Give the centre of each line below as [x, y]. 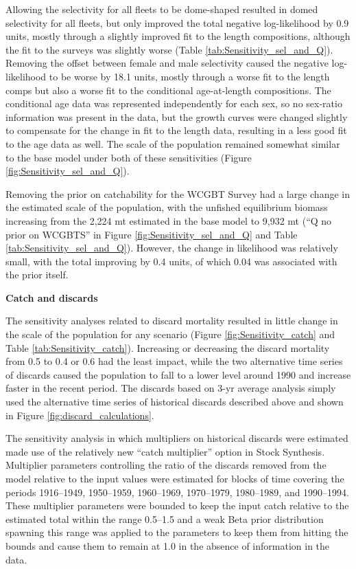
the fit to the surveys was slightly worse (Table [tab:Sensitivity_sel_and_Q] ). [169, 49]
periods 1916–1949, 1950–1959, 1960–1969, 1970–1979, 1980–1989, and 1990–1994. [178, 492]
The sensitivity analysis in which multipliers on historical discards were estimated [177, 438]
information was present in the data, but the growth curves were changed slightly [177, 116]
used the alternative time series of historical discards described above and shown [175, 402]
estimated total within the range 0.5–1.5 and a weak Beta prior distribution [165, 518]
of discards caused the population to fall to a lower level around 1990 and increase [178, 374]
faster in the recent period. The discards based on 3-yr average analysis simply [171, 388]
